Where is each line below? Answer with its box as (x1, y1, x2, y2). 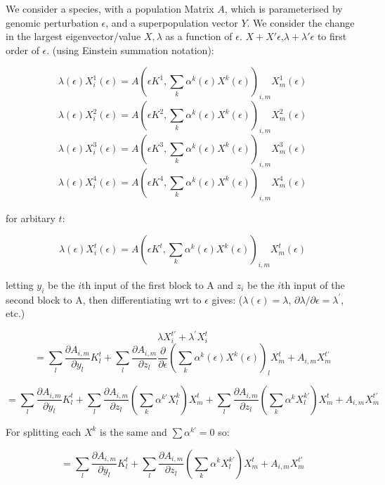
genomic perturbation (6, 15, 98, 30)
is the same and (100, 424, 167, 439)
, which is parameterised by (224, 1, 343, 15)
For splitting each (6, 424, 81, 439)
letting (6, 277, 34, 292)
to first (317, 29, 347, 44)
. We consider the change (247, 15, 355, 30)
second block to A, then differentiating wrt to (6, 292, 202, 306)
